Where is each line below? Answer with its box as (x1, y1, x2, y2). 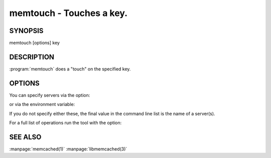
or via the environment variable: (9, 101, 75, 107)
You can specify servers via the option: (9, 92, 90, 98)
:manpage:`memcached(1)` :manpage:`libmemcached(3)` (9, 145, 127, 152)
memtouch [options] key (9, 40, 60, 46)
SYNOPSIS (9, 26, 44, 35)
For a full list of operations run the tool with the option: (9, 120, 122, 126)
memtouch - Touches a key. (9, 7, 128, 18)
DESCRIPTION (9, 52, 55, 61)
